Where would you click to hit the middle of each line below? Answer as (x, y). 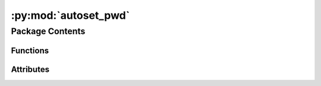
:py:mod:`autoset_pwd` (70, 15)
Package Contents (48, 31)
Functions (30, 50)
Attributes (30, 69)
